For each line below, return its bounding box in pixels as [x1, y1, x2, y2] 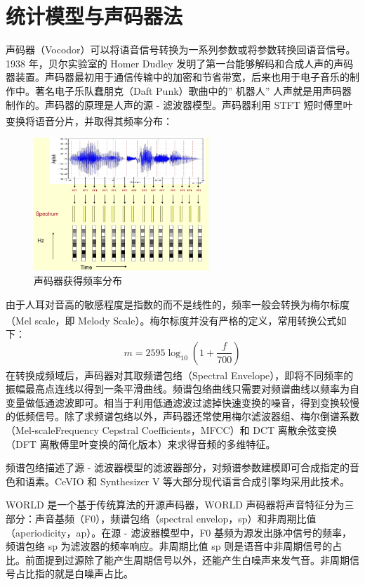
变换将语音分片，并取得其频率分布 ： [6, 113, 173, 128]
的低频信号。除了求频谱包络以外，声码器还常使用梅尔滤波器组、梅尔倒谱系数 [6, 409, 359, 423]
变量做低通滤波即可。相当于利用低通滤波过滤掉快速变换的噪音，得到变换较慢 [6, 395, 359, 409]
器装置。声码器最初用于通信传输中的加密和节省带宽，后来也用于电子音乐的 [6, 70, 350, 84]
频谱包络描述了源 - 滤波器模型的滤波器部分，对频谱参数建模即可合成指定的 [6, 460, 350, 475]
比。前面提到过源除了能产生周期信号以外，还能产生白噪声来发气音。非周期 [6, 552, 350, 567]
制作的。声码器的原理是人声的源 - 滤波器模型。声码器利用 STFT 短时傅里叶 [6, 97, 353, 112]
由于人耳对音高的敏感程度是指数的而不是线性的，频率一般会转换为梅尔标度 [6, 296, 350, 311]
